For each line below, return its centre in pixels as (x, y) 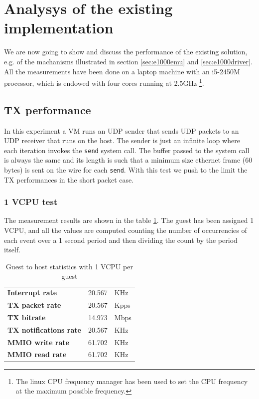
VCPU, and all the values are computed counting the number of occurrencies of (126, 230)
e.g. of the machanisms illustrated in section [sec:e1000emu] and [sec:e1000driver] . (128, 61)
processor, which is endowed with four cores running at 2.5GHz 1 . (104, 82)
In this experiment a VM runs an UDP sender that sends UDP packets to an (122, 130)
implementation (59, 28)
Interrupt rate (32, 293)
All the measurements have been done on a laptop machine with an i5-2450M (122, 71)
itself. (12, 250)
